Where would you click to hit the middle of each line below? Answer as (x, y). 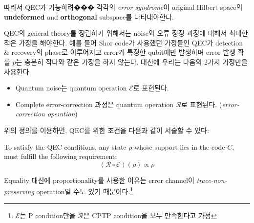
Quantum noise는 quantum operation (71, 88)
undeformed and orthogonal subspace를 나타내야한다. (89, 16)
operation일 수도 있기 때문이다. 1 (85, 190)
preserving (19, 191)
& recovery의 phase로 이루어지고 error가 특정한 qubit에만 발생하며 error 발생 (120, 52)
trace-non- (212, 180)
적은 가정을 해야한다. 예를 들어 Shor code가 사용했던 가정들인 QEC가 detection (123, 42)
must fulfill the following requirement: (61, 156)
